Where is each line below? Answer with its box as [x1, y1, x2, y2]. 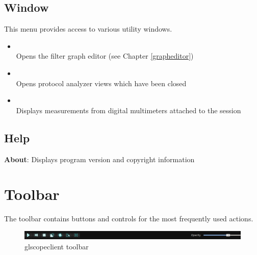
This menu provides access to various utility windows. [4, 23, 172, 34]
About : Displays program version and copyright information [4, 154, 195, 164]
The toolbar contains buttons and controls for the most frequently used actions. [4, 213, 253, 224]
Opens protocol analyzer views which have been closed [16, 78, 187, 88]
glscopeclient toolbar [24, 241, 89, 251]
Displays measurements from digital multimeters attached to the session [16, 105, 241, 115]
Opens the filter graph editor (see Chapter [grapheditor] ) [16, 50, 194, 61]
